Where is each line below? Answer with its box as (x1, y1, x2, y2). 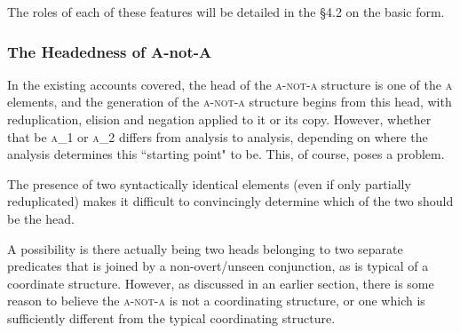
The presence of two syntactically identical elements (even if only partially (7, 174, 411, 193)
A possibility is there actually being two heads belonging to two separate (7, 239, 403, 258)
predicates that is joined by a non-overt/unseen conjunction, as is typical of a (7, 257, 429, 275)
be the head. (7, 209, 75, 227)
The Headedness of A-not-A (7, 40, 212, 62)
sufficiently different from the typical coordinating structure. (7, 308, 336, 327)
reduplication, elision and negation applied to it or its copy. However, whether (7, 110, 432, 128)
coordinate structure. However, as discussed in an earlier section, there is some (7, 274, 434, 292)
